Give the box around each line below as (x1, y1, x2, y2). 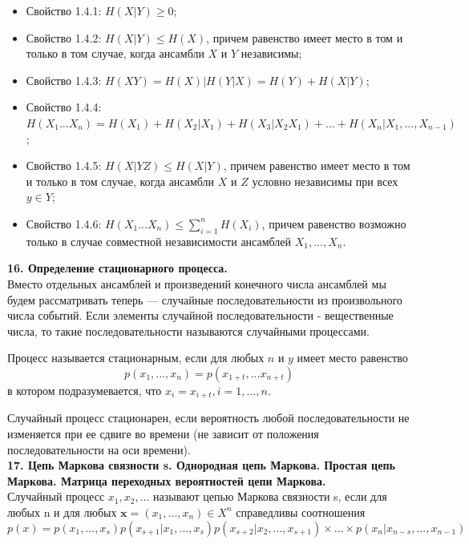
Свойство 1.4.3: (26, 71, 102, 88)
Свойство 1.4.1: (26, 2, 102, 18)
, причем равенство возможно (261, 215, 406, 232)
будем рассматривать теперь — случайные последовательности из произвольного (7, 291, 402, 308)
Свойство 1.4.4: (26, 99, 102, 115)
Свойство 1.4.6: (26, 215, 102, 232)
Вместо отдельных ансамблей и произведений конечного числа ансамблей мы (7, 275, 386, 292)
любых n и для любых (7, 503, 117, 520)
